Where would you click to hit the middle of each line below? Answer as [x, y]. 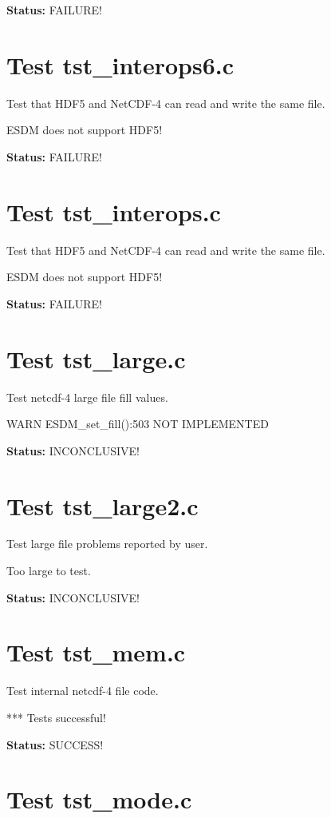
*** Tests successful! [56, 717]
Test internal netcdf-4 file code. [83, 691]
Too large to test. [49, 571]
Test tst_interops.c [114, 211]
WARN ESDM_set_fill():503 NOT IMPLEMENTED [138, 424]
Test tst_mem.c [96, 652]
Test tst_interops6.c [120, 64]
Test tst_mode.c [99, 799]
